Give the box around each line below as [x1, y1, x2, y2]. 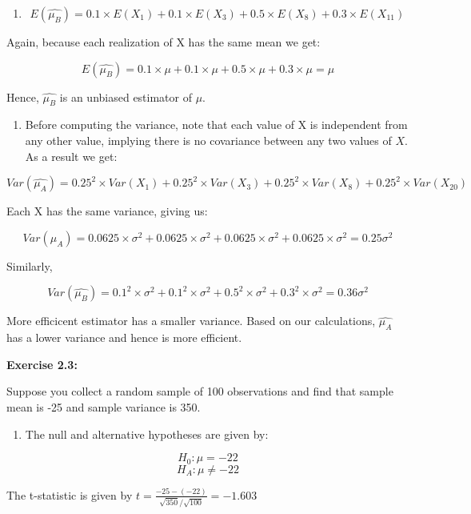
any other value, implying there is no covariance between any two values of [25, 131, 392, 148]
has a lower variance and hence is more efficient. [6, 329, 242, 346]
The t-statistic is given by [6, 486, 133, 503]
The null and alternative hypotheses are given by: [25, 425, 269, 442]
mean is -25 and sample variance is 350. [6, 398, 201, 415]
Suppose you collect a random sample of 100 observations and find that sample [6, 383, 393, 400]
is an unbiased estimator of [59, 88, 192, 105]
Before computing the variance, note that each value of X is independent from [25, 116, 408, 133]
